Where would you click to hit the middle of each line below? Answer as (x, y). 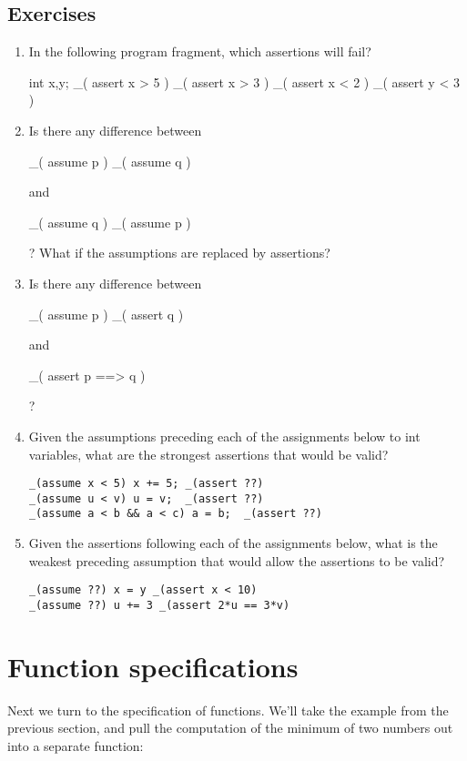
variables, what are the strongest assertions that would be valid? (208, 454)
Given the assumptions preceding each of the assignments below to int (224, 436)
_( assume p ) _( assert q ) (106, 314)
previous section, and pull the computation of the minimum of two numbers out (230, 728)
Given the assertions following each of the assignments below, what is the (233, 543)
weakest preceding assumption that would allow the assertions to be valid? (237, 560)
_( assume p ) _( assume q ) (110, 161)
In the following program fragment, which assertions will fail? (200, 51)
